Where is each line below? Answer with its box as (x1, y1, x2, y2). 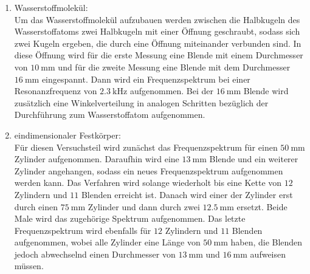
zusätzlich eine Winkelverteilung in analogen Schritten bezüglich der (14, 96, 269, 109)
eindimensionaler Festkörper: (14, 128, 121, 141)
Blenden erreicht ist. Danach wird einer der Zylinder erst (81, 188, 293, 200)
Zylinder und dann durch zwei (88, 200, 200, 213)
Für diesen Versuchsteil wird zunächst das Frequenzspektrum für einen (14, 140, 278, 153)
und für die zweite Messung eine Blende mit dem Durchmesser (58, 60, 291, 73)
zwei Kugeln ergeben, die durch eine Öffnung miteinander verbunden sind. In (14, 36, 301, 49)
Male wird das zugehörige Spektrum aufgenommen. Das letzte (14, 212, 246, 225)
